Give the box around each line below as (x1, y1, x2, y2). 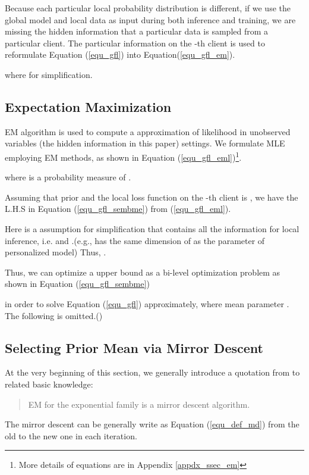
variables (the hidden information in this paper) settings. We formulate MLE (5, 137, 285, 149)
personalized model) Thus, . (5, 246, 106, 258)
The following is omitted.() (5, 309, 103, 321)
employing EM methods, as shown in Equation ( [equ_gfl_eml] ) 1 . (5, 149, 242, 163)
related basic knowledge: (5, 377, 93, 390)
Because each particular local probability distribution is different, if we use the (5, 2, 291, 14)
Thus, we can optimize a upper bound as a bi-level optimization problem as (5, 265, 280, 278)
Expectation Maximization (5, 97, 172, 115)
